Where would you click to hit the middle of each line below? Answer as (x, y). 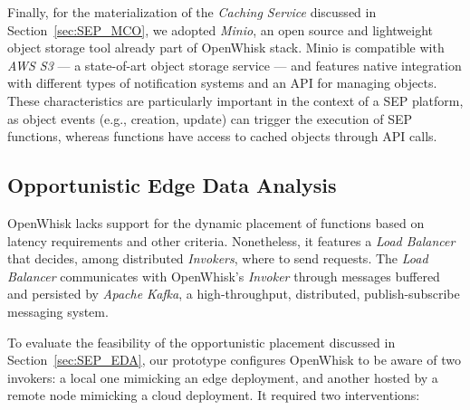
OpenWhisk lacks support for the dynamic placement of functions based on (216, 222)
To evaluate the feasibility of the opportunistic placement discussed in (201, 342)
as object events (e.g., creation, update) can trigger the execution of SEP (210, 118)
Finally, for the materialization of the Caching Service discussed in (192, 12)
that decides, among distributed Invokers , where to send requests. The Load (218, 258)
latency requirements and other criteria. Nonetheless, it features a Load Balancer (231, 240)
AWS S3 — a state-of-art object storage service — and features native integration (235, 65)
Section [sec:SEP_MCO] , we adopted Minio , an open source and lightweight (221, 29)
